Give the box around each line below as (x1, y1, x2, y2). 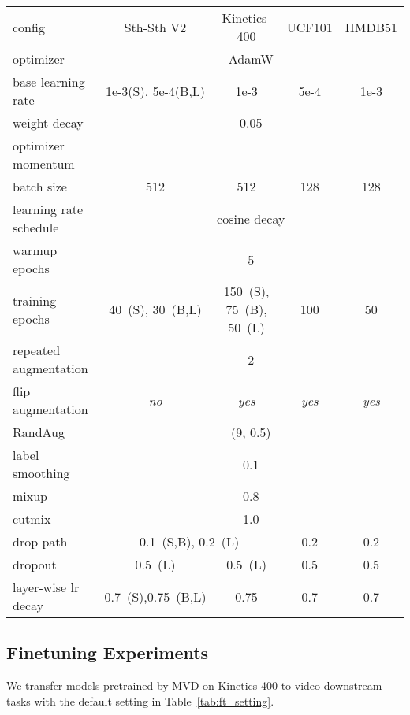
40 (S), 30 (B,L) (109, 300, 202, 318)
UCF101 (286, 17, 333, 36)
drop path (13, 532, 68, 550)
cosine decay (217, 209, 285, 228)
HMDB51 (345, 17, 397, 36)
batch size (13, 177, 67, 195)
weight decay (13, 113, 84, 132)
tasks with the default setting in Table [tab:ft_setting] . (6, 692, 274, 709)
